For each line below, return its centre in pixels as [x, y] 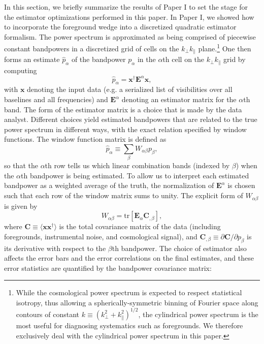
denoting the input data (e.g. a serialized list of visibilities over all [130, 89]
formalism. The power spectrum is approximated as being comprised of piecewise [130, 36]
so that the [21, 165]
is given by [21, 206]
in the [146, 59]
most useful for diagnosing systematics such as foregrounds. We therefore [129, 325]
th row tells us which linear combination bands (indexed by [137, 165]
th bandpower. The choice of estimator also [179, 248]
